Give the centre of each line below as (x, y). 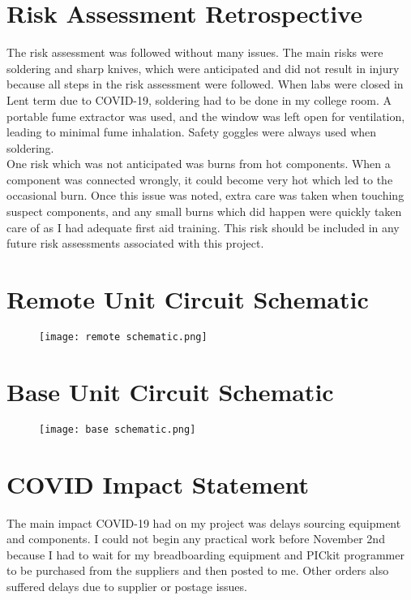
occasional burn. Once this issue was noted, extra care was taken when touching (205, 195)
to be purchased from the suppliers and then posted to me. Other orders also (198, 570)
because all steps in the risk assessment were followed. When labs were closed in (205, 84)
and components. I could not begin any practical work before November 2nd (196, 539)
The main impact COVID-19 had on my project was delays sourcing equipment (204, 522)
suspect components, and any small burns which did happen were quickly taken (204, 212)
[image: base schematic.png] (118, 429)
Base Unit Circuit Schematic (170, 391)
